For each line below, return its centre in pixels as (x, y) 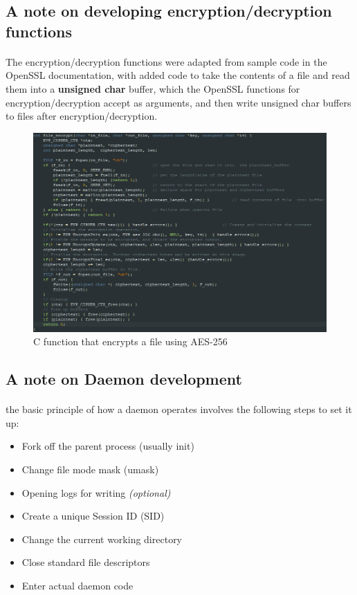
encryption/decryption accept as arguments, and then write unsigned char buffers (178, 102)
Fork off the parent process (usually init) (108, 446)
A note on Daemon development (124, 379)
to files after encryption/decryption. (82, 116)
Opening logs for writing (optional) (96, 492)
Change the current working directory (102, 539)
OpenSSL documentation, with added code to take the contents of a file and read (178, 75)
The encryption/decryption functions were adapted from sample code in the (166, 61)
